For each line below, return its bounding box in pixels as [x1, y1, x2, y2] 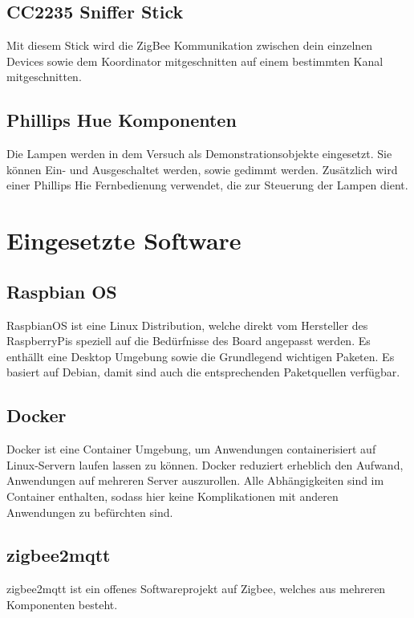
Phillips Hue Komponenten [6, 108, 237, 132]
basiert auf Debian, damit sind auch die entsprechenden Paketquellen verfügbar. [6, 364, 400, 380]
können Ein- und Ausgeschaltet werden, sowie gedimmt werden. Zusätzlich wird [6, 161, 398, 177]
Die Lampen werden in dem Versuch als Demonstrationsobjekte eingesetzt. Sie [6, 145, 392, 162]
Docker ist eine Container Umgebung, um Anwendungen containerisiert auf [6, 441, 376, 457]
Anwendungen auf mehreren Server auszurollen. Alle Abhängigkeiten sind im [6, 472, 384, 489]
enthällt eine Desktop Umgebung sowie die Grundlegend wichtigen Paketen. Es [6, 348, 395, 364]
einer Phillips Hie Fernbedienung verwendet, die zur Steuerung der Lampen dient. [6, 177, 408, 193]
